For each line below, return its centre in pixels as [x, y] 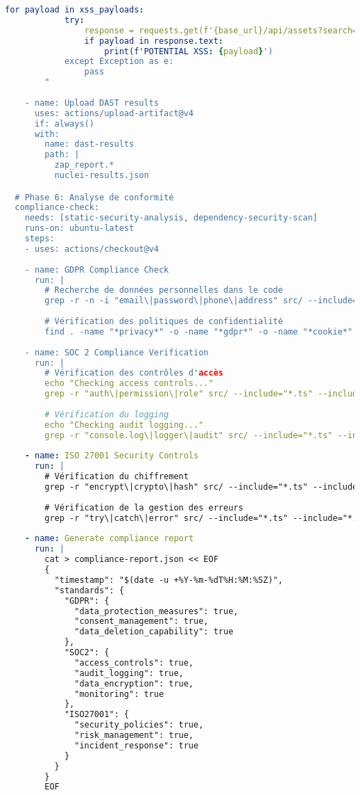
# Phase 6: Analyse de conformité [94, 197]
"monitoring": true [119, 694]
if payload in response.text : [154, 41]
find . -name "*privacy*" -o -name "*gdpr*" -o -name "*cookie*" [199, 331]
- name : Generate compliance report [109, 539]
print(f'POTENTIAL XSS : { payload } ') [189, 51]
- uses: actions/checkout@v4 [92, 249]
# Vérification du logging [107, 414]
